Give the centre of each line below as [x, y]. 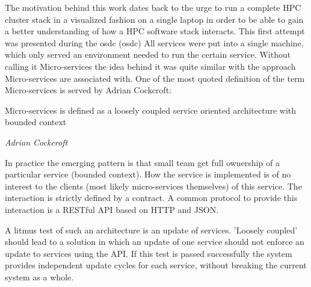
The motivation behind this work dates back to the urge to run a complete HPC [153, 7]
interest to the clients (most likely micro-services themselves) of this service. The [153, 186]
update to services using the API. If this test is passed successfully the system [149, 253]
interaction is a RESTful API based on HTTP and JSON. [112, 209]
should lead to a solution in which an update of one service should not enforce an [155, 242]
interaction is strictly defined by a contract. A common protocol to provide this [151, 198]
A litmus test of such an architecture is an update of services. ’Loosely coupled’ [151, 230]
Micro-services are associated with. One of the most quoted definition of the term [155, 78]
